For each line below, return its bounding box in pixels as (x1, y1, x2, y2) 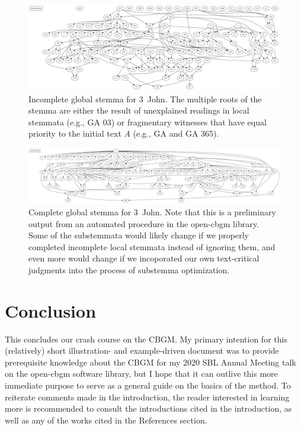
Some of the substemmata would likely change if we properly (28, 229, 249, 241)
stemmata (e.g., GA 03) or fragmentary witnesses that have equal (28, 115, 267, 128)
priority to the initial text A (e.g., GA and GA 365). (28, 127, 219, 140)
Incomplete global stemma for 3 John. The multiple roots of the (28, 92, 262, 105)
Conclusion (5, 298, 97, 322)
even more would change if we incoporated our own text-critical (28, 252, 260, 264)
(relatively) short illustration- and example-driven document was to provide (5, 344, 279, 357)
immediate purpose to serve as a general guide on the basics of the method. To (5, 379, 291, 392)
